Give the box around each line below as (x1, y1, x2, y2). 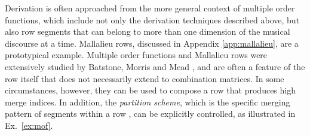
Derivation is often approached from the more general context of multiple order (5, 2, 295, 14)
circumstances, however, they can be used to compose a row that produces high (5, 84, 296, 96)
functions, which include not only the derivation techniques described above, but (5, 13, 300, 26)
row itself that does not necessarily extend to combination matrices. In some (5, 72, 284, 84)
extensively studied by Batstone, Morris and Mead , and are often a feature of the (5, 60, 305, 72)
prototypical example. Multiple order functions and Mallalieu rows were (5, 49, 268, 61)
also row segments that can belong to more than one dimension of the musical (5, 25, 290, 38)
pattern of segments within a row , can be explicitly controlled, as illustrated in (5, 107, 296, 120)
